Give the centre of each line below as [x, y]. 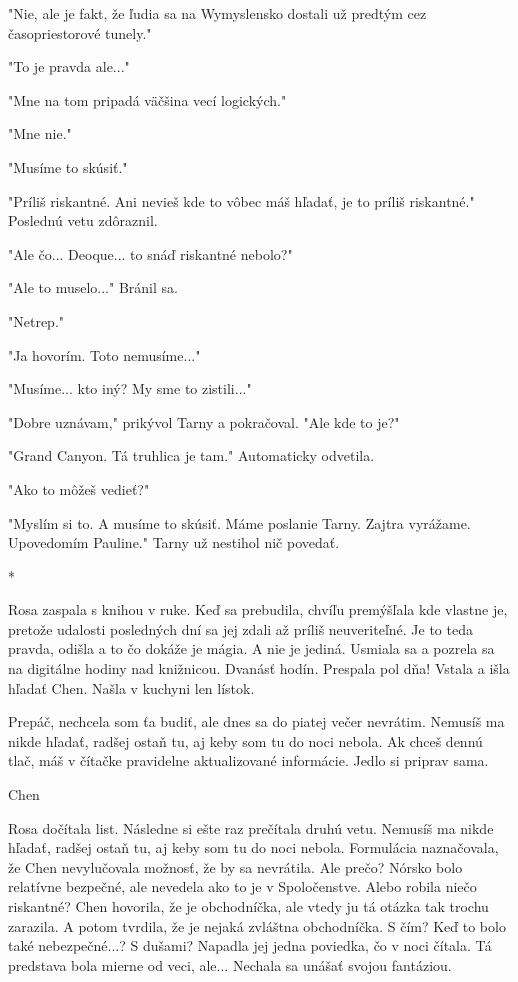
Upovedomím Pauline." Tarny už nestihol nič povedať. [174, 542]
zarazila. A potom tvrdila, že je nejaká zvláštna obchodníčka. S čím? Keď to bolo [257, 925]
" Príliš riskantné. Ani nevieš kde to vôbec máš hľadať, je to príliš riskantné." [241, 200]
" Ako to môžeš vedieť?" [79, 488]
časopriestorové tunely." [80, 32]
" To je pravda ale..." [69, 66]
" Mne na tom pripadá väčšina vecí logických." [147, 99]
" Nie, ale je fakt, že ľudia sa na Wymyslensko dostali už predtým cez [217, 13]
